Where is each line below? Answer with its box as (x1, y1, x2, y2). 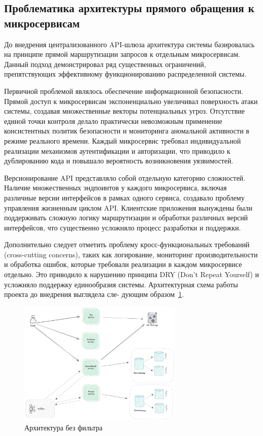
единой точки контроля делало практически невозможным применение (4, 115, 222, 126)
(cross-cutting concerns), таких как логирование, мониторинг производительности (4, 249, 258, 259)
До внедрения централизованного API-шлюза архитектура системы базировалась (4, 39, 255, 49)
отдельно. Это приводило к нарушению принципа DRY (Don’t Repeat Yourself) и (4, 269, 259, 280)
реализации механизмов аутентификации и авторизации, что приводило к (4, 145, 231, 156)
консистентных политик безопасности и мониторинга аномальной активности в (4, 125, 249, 136)
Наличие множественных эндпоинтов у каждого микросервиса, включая (4, 182, 227, 193)
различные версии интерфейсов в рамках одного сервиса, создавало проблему (4, 192, 245, 203)
